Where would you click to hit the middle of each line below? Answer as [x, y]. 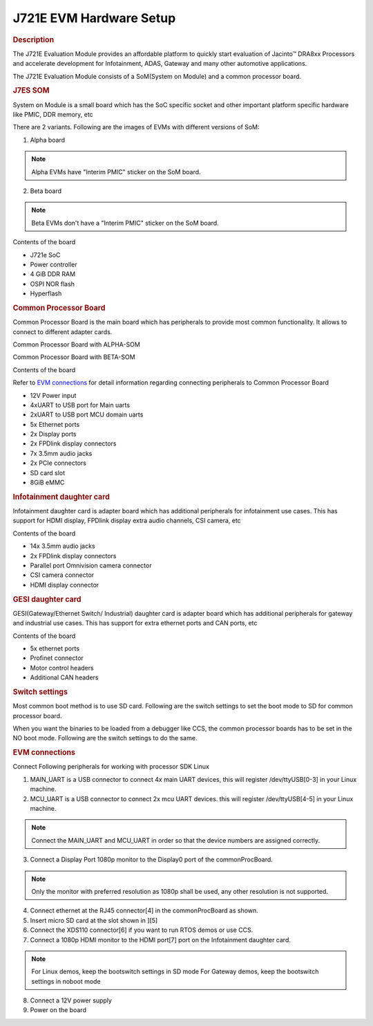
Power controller [54, 264]
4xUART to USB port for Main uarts [80, 405]
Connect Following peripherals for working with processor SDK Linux [111, 767]
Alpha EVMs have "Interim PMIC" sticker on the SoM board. [116, 172]
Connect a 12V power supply [71, 1000]
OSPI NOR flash [52, 284]
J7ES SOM [31, 91]
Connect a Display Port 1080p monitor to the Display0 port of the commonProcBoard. [151, 860]
